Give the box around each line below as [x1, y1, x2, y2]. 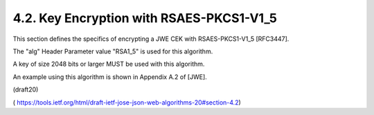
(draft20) [12, 85, 39, 94]
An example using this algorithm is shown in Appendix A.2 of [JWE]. [12, 73, 207, 81]
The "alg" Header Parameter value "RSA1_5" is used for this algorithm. [12, 47, 213, 55]
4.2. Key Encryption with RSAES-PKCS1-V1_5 [12, 10, 277, 26]
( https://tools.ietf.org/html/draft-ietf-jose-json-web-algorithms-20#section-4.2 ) [12, 98, 242, 107]
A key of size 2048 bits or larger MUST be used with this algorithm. [12, 60, 205, 69]
